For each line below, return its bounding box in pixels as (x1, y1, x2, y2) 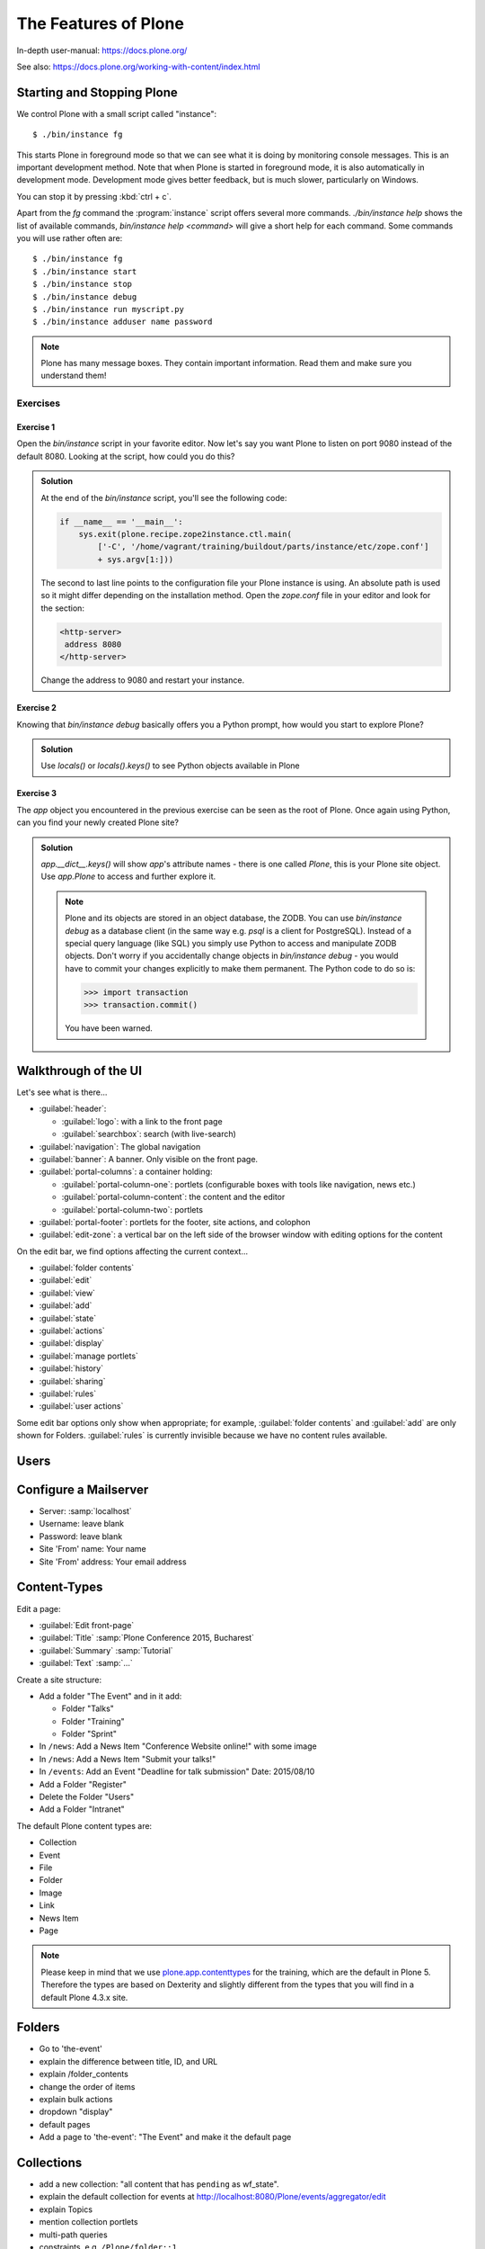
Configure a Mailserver (16, 1483, 149, 1497)
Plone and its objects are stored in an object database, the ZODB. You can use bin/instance (65, 913, 402, 924)
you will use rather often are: (16, 232, 123, 243)
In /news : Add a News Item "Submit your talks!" (39, 1753, 216, 1764)
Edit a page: (16, 1603, 62, 1614)
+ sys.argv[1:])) (97, 554, 174, 564)
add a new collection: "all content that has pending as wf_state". (39, 2179, 279, 2190)
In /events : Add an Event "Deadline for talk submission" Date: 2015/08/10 (39, 1766, 315, 1777)
